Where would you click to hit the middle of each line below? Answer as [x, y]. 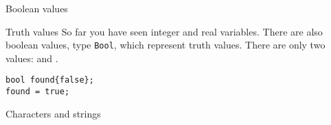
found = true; [38, 92]
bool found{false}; [50, 80]
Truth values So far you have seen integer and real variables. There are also [164, 31]
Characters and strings [53, 113]
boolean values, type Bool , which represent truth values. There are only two [165, 45]
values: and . [32, 58]
